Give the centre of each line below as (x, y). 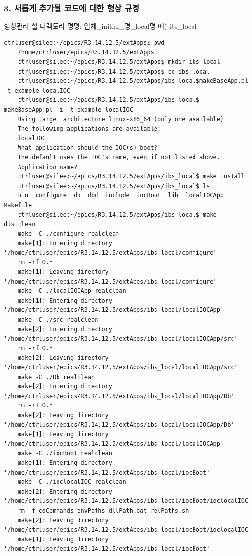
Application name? (48, 167)
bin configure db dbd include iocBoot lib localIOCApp (121, 196)
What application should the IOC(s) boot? (87, 148)
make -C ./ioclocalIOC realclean (72, 482)
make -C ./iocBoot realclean (65, 453)
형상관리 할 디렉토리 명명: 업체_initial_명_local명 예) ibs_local (100, 26)
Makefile (18, 205)
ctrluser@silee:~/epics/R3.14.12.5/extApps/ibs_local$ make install (131, 177)
